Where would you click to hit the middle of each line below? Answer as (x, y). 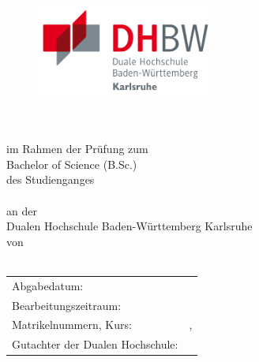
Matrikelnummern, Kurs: (72, 325)
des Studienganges (51, 179)
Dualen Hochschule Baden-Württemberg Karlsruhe (129, 226)
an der (22, 210)
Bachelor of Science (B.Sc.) (72, 164)
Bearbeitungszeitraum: (67, 305)
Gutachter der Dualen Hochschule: (95, 344)
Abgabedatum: (48, 285)
